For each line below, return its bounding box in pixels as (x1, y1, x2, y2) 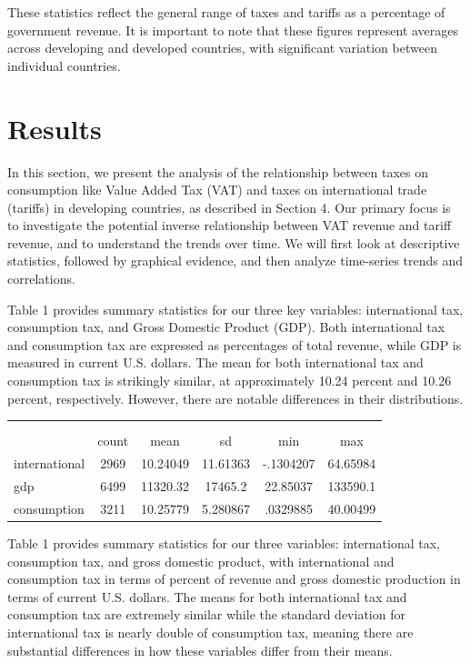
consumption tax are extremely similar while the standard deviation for (7, 605, 405, 624)
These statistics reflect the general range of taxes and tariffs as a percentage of (7, 3, 445, 21)
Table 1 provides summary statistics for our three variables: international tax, (7, 534, 440, 553)
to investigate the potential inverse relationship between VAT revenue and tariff (7, 216, 452, 235)
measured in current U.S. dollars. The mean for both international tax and (7, 353, 424, 372)
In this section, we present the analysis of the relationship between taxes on (7, 162, 428, 181)
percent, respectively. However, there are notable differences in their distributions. (7, 388, 464, 407)
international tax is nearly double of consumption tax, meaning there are (7, 623, 414, 642)
